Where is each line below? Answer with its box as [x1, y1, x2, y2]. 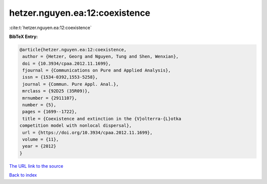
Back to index [9, 172, 37, 178]
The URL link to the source [9, 163, 64, 169]
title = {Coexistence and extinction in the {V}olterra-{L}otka [22, 116, 181, 121]
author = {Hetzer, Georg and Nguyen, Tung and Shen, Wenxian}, [22, 54, 179, 59]
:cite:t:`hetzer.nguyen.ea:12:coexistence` [9, 25, 92, 31]
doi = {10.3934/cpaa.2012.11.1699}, [22, 61, 111, 66]
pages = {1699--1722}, [22, 109, 78, 114]
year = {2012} [22, 144, 56, 149]
